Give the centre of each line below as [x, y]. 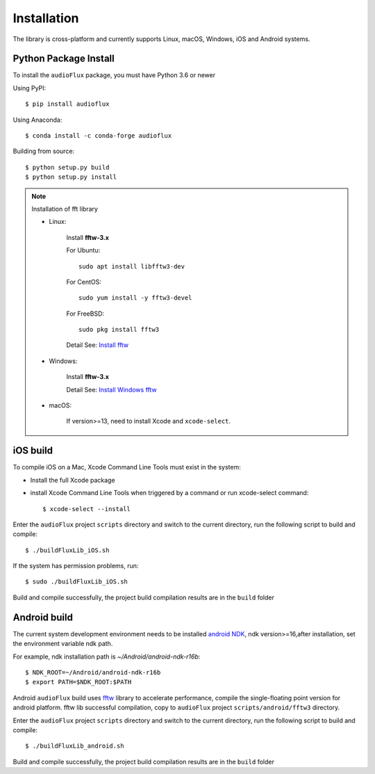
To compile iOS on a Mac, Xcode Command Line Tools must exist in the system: [127, 467]
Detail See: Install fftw [98, 345]
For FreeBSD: [85, 314]
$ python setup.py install [71, 177]
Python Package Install [64, 59]
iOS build [33, 451]
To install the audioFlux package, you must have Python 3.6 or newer [114, 75]
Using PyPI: [30, 88]
